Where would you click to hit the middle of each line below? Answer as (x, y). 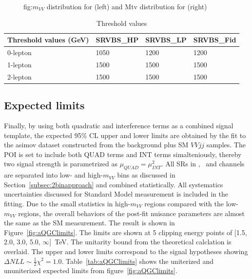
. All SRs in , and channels (203, 164)
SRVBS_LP (166, 40)
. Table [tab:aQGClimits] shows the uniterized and (138, 261)
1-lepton (19, 64)
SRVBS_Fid (215, 40)
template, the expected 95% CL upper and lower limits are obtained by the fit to (125, 135)
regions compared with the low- (191, 203)
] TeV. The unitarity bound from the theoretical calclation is (140, 242)
